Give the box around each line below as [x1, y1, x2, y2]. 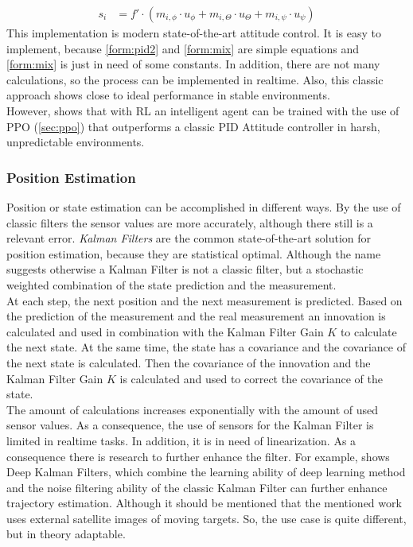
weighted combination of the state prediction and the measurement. [6, 276, 337, 293]
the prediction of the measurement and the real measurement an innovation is [6, 308, 386, 324]
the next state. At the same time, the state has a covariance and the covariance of [6, 339, 406, 355]
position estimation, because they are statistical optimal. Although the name [6, 245, 381, 262]
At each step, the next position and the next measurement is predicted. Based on [6, 292, 403, 308]
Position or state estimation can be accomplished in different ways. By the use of [6, 199, 401, 215]
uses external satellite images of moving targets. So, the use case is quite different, [6, 510, 407, 526]
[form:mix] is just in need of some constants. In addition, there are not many [6, 56, 380, 72]
